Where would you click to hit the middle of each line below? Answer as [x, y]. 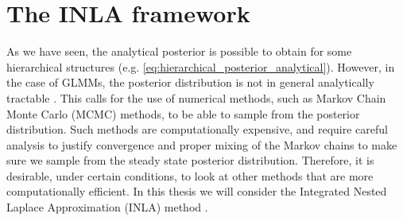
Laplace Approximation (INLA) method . [107, 207]
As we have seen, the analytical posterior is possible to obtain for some [179, 51]
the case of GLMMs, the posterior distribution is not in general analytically [190, 82]
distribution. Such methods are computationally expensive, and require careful [197, 129]
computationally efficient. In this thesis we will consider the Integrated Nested [197, 191]
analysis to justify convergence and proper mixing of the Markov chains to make [202, 144]
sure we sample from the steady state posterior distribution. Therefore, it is [190, 160]
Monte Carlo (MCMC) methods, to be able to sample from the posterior [183, 113]
